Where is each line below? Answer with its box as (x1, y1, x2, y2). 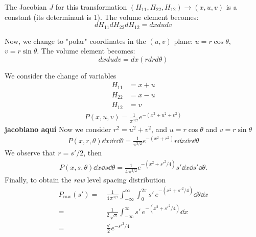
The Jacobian (5, 2, 47, 12)
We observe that (5, 147, 56, 158)
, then (83, 147, 102, 158)
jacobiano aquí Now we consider (5, 123, 111, 134)
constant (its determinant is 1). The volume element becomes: (5, 11, 199, 22)
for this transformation (55, 2, 127, 12)
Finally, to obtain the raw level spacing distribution (5, 174, 166, 185)
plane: (174, 35, 193, 46)
